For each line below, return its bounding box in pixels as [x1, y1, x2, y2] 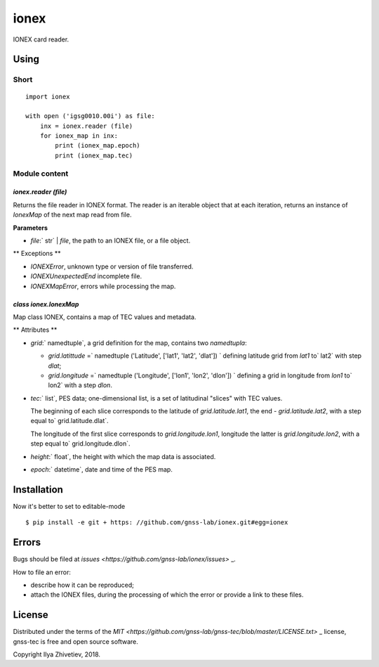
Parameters [13, 224, 48, 232]
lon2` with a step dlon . [48, 381, 112, 389]
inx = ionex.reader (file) [39, 122, 133, 130]
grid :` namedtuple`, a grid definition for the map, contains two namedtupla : [30, 338, 247, 347]
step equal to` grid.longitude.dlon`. [30, 439, 131, 448]
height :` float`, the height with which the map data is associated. [30, 452, 216, 460]
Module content [13, 169, 69, 179]
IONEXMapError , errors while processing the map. [30, 282, 176, 290]
